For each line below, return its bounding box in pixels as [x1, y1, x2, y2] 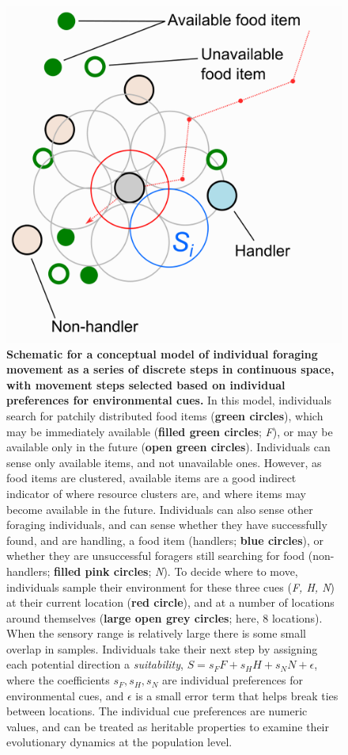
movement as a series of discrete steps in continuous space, [6, 361, 335, 377]
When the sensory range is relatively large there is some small [6, 625, 306, 642]
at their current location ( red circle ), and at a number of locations [6, 594, 335, 611]
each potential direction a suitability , [6, 656, 183, 673]
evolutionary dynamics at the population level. [6, 734, 233, 750]
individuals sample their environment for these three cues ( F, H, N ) [6, 578, 335, 595]
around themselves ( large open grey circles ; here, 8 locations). [6, 609, 323, 626]
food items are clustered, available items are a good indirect [6, 469, 297, 486]
